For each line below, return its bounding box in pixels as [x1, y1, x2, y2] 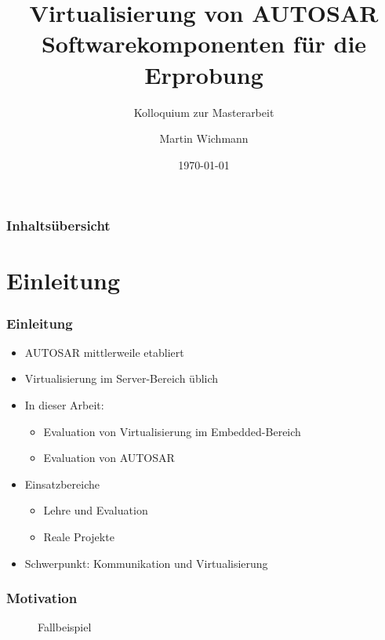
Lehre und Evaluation [43, 502, 148, 518]
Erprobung [144, 58, 263, 90]
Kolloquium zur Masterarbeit [133, 104, 274, 120]
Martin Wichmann [159, 130, 249, 147]
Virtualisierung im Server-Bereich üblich [24, 370, 219, 387]
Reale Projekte [43, 528, 114, 544]
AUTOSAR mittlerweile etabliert [24, 344, 184, 360]
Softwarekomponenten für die [41, 27, 367, 60]
